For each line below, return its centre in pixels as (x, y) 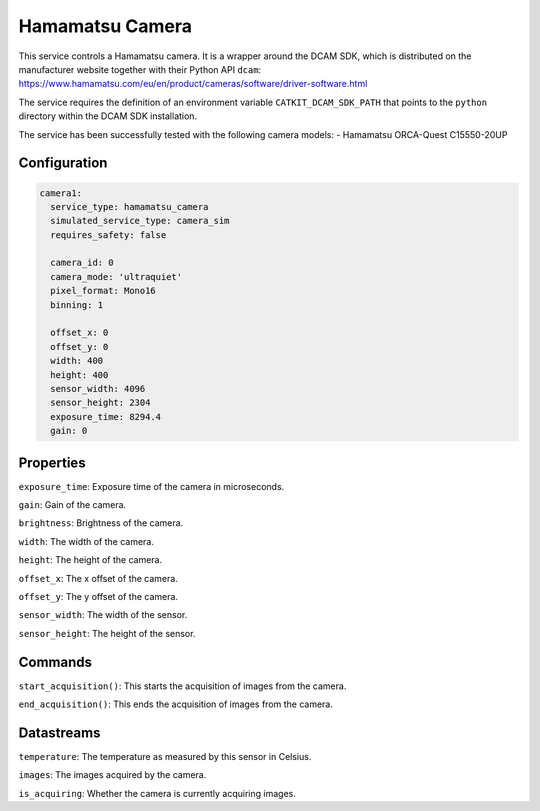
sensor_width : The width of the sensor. (103, 615)
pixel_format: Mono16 (103, 291)
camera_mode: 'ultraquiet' (116, 276)
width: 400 (77, 361)
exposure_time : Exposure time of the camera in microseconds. (151, 486)
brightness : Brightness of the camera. (101, 523)
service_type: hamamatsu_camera (129, 206)
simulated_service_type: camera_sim (140, 221)
